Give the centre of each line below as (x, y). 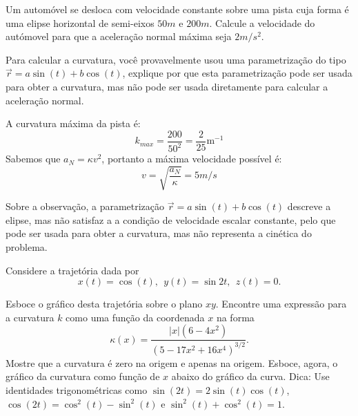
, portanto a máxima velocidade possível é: (192, 159)
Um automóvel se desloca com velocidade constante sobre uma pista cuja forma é (177, 9)
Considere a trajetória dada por (72, 270)
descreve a (309, 206)
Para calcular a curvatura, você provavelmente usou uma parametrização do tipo (176, 59)
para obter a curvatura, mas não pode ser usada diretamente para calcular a (167, 86)
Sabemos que (33, 159)
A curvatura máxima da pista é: (73, 123)
